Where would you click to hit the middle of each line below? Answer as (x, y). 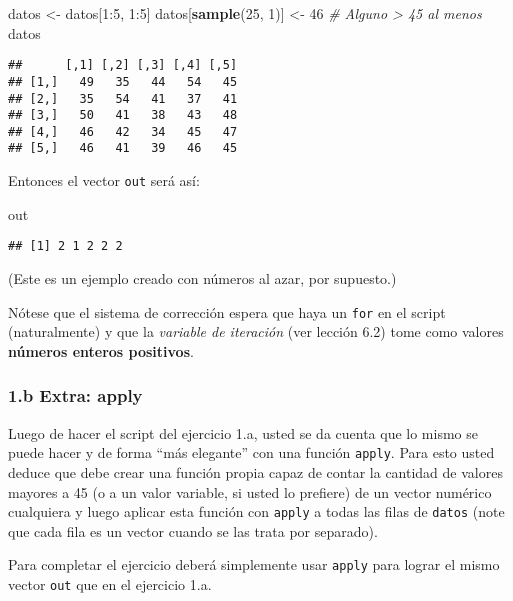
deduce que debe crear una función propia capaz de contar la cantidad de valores (255, 471)
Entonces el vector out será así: (104, 180)
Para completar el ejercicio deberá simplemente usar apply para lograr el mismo (254, 564)
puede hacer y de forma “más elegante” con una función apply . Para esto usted (251, 452)
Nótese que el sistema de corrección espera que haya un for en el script (227, 311)
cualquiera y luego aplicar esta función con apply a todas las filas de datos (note (256, 511)
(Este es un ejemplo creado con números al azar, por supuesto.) (202, 278)
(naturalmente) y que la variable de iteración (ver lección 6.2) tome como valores (256, 331)
